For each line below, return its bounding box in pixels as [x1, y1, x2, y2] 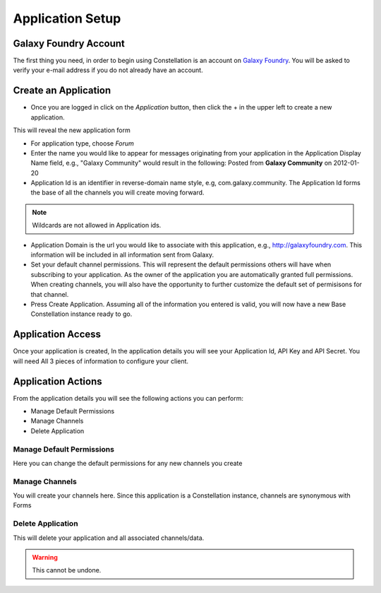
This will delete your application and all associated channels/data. [13, 534, 205, 542]
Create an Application [13, 85, 111, 97]
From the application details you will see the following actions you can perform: [13, 394, 243, 402]
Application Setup [13, 11, 121, 26]
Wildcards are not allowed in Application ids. [32, 221, 162, 230]
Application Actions [13, 375, 102, 387]
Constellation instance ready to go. [30, 310, 133, 318]
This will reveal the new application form [13, 126, 131, 134]
